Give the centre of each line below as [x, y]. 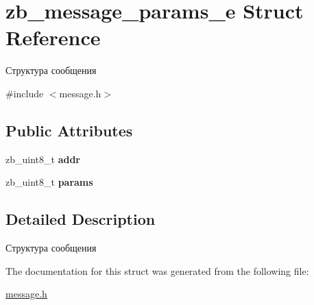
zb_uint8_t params [49, 182]
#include [25, 93]
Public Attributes [69, 130]
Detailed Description [81, 219]
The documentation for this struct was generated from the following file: [157, 270]
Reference [53, 37]
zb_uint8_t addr [43, 159]
